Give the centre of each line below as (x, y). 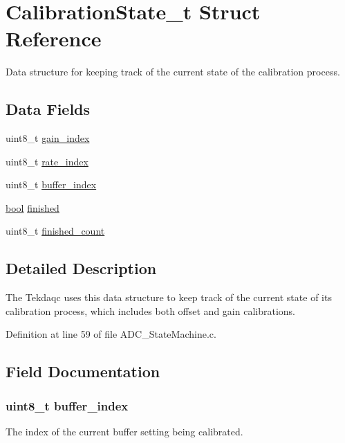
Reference (54, 38)
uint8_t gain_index (48, 138)
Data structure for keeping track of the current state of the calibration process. (173, 72)
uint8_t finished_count (55, 231)
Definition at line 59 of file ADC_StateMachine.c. (111, 334)
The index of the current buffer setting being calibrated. (124, 432)
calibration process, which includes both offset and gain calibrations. (150, 310)
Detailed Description (81, 268)
